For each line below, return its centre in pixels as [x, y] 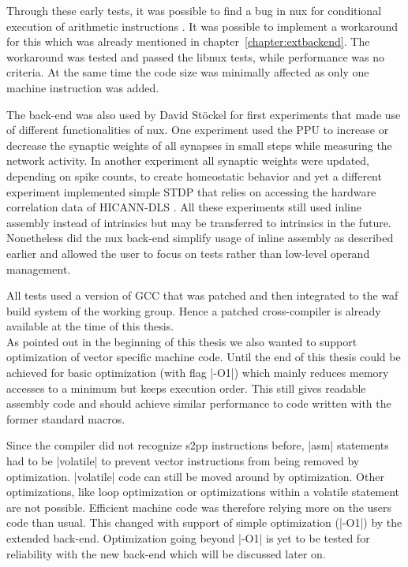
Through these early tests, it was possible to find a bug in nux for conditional [194, 10]
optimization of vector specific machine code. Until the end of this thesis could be [204, 357]
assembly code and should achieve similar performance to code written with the [199, 403]
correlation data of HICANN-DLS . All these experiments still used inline [184, 207]
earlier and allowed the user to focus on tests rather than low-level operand [188, 253]
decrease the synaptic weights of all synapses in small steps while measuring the [199, 145]
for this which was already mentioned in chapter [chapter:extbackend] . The [188, 41]
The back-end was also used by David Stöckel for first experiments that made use [204, 114]
